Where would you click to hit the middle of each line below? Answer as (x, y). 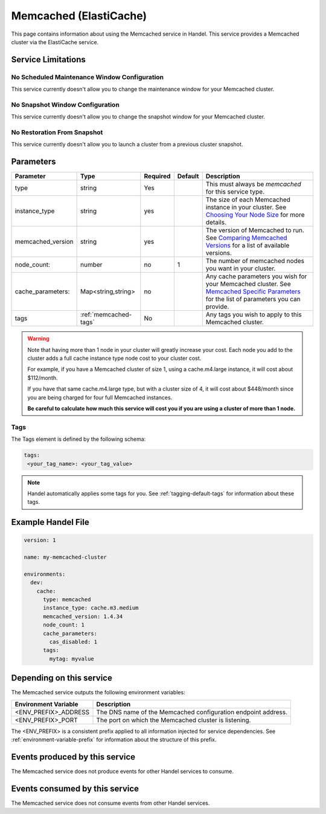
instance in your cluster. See (246, 207)
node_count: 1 (64, 625)
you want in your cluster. (241, 269)
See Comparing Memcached (246, 238)
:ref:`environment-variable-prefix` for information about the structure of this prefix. (114, 740)
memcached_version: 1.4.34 (83, 616)
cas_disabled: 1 (73, 642)
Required (157, 177)
